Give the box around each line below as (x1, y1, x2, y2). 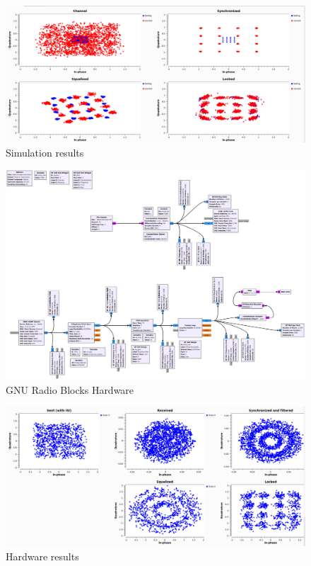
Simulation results (6, 145, 84, 159)
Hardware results (6, 548, 79, 563)
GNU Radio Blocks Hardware (6, 382, 134, 397)
